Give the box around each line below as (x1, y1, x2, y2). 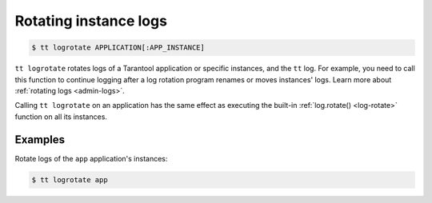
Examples (14, 133, 66, 146)
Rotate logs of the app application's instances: (14, 153, 168, 163)
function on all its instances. (14, 112, 108, 121)
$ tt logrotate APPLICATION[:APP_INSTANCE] (31, 43, 206, 52)
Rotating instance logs (14, 12, 168, 30)
